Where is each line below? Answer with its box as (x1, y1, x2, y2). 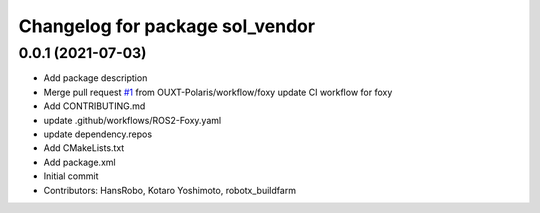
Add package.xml (43, 156, 116, 168)
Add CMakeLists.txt (43, 142, 125, 154)
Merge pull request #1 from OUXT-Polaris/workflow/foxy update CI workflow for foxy (43, 86, 393, 98)
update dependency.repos (43, 128, 153, 140)
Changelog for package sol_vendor (18, 15, 315, 37)
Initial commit (43, 170, 99, 182)
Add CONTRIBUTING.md (43, 100, 146, 112)
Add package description (43, 72, 148, 84)
